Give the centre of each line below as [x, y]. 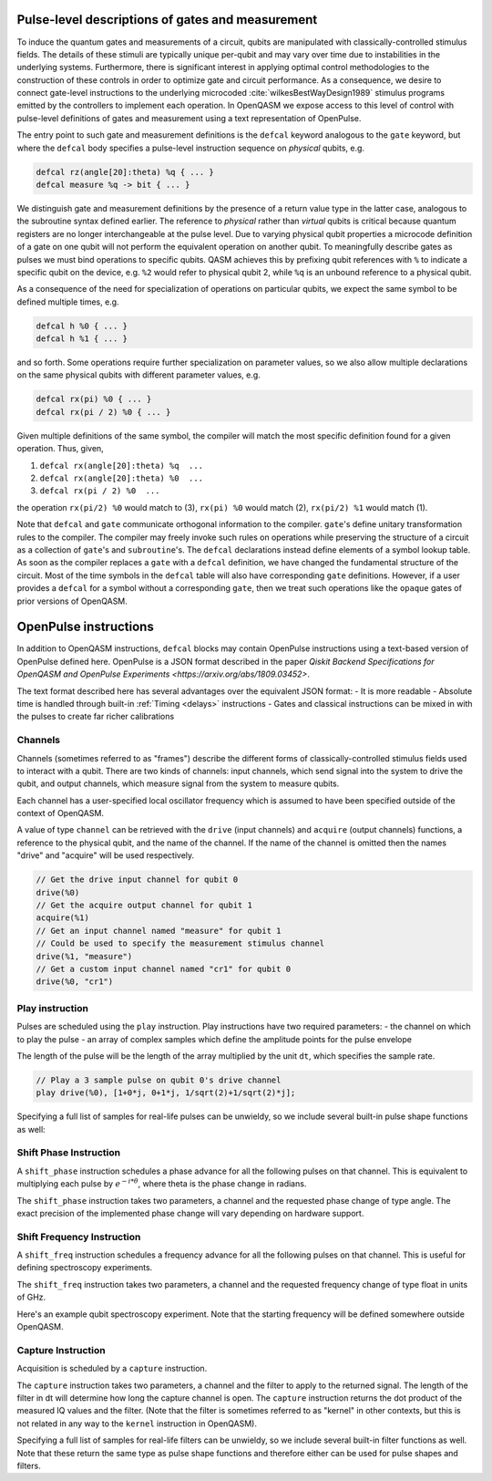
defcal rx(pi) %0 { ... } [94, 399]
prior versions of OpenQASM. [72, 601]
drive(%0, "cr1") [75, 982]
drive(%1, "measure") [84, 956]
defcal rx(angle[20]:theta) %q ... [122, 466]
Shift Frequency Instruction [79, 1237]
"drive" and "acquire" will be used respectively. [106, 855]
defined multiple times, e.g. [68, 302]
